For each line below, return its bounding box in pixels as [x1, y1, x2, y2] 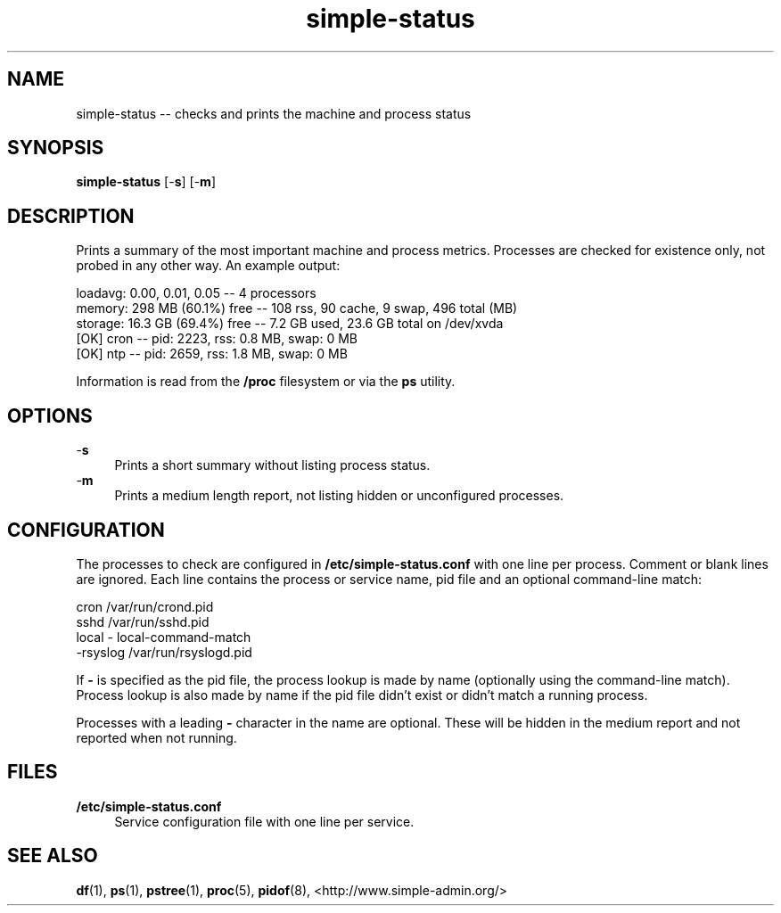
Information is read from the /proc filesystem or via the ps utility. [76, 374, 456, 390]
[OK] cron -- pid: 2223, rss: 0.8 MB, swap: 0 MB [76, 331, 358, 347]
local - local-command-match [76, 629, 251, 645]
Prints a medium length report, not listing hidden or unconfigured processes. [114, 488, 564, 504]
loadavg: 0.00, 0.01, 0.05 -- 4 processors [76, 285, 317, 301]
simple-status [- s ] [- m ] [76, 174, 216, 190]
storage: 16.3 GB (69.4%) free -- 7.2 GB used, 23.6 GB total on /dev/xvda [76, 316, 504, 332]
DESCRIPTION [7, 204, 135, 227]
